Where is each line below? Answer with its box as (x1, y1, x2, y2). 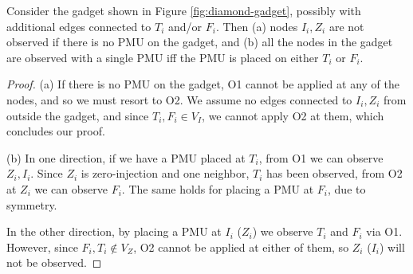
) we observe (252, 223, 313, 240)
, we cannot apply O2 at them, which (202, 107, 384, 123)
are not (328, 18, 364, 34)
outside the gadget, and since (6, 107, 149, 123)
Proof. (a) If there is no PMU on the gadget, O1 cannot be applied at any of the (6, 76, 399, 92)
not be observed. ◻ (6, 254, 102, 271)
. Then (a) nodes (215, 18, 298, 34)
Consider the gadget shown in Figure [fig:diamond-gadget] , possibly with (6, 2, 361, 18)
